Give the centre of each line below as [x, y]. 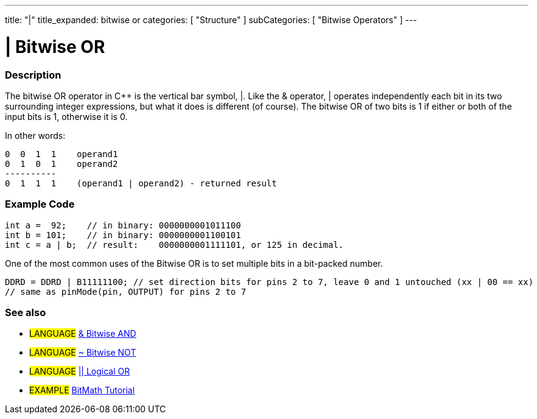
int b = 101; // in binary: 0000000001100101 [123, 235]
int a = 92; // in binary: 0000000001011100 [123, 225]
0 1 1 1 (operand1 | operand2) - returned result [141, 183]
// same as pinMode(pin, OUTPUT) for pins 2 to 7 [126, 291]
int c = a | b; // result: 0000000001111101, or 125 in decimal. [174, 245]
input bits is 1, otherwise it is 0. [66, 116]
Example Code [40, 204]
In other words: [35, 135]
